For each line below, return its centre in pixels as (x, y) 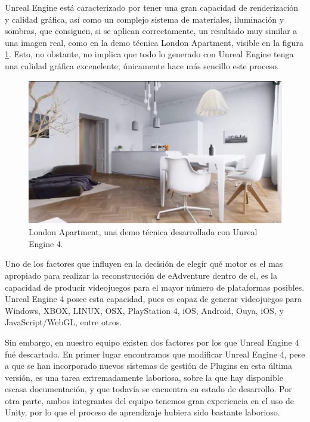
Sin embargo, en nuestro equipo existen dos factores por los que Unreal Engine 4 (152, 342)
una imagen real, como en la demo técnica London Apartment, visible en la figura (154, 42)
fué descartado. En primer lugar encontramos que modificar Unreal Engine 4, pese (155, 354)
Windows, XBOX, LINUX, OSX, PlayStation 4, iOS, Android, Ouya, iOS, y (144, 310)
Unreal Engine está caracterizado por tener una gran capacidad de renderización (152, 7)
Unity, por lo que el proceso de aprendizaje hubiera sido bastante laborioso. (142, 412)
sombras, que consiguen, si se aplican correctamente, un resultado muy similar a (151, 31)
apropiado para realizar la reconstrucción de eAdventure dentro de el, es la (141, 275)
